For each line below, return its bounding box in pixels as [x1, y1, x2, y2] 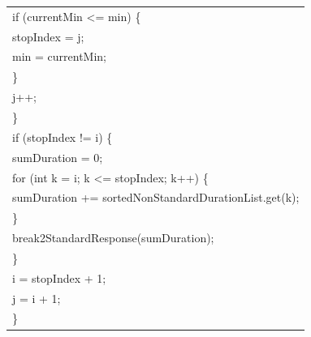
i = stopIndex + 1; [12, 269, 106, 286]
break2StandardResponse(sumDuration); [12, 229, 214, 246]
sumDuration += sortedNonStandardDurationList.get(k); [12, 189, 300, 206]
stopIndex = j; [12, 28, 84, 45]
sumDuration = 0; [12, 148, 103, 165]
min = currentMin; [12, 48, 106, 65]
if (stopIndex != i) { [12, 128, 113, 145]
